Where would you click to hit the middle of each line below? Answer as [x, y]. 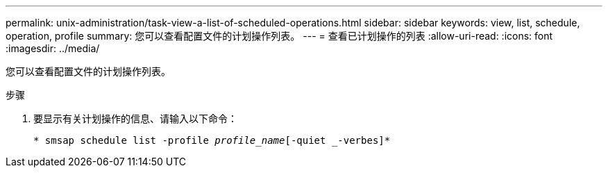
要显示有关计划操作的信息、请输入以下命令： [135, 118]
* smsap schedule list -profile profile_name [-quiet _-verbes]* [212, 140]
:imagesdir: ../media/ [53, 48]
